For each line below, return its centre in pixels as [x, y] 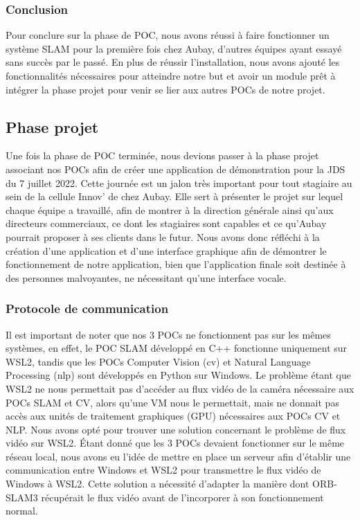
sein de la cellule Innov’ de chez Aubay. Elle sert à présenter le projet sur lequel [174, 196]
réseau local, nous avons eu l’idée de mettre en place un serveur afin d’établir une [178, 456]
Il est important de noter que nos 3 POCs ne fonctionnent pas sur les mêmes [168, 334]
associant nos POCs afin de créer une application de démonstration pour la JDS [175, 169]
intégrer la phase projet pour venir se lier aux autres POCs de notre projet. [165, 89]
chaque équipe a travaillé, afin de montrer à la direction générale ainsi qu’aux [170, 209]
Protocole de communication [87, 308]
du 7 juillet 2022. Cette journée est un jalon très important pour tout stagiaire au [179, 182]
